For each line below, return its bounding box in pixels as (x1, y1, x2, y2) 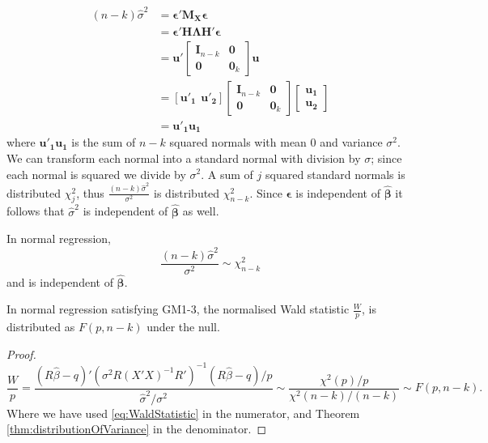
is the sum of (71, 134, 136, 151)
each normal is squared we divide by (6, 165, 186, 182)
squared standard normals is (265, 165, 405, 182)
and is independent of (6, 273, 113, 290)
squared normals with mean (169, 134, 307, 151)
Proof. (6, 345, 36, 362)
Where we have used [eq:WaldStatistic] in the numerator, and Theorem (6, 404, 360, 421)
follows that (6, 202, 65, 219)
